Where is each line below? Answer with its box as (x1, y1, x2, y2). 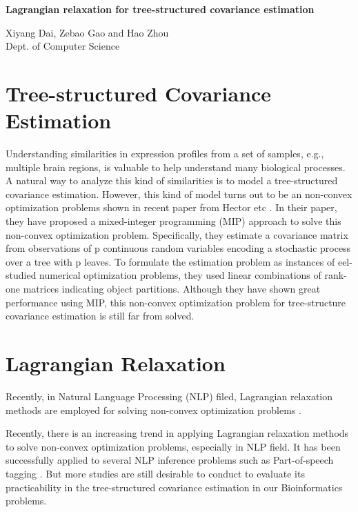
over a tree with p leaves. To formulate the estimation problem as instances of (6, 254, 335, 268)
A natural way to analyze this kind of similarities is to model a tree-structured (6, 173, 338, 188)
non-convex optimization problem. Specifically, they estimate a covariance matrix (6, 227, 348, 242)
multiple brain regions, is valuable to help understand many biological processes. (6, 159, 346, 174)
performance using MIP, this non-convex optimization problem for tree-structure (6, 295, 346, 309)
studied (6, 268, 37, 282)
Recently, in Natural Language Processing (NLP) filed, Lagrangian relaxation (6, 388, 333, 403)
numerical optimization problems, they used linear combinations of (39, 268, 321, 282)
